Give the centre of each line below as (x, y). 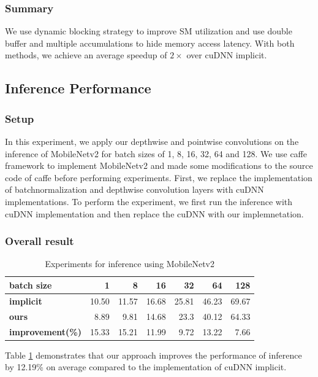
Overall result (40, 241)
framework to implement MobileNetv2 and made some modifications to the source (159, 165)
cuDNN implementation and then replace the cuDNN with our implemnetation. (154, 213)
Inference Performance (78, 88)
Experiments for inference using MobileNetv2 (130, 264)
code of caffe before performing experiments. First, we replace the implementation (159, 177)
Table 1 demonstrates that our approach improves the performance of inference (153, 355)
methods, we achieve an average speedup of (86, 55)
